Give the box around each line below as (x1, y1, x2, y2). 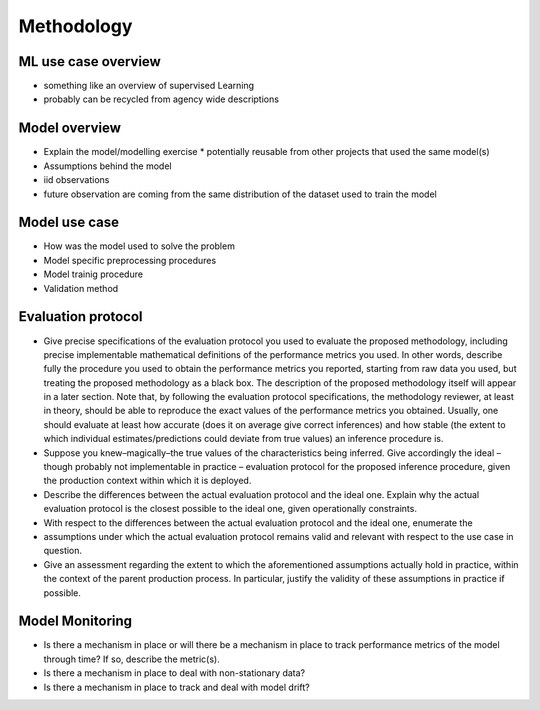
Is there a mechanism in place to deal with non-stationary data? (43, 667, 306, 679)
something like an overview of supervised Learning (43, 80, 255, 92)
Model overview (18, 120, 122, 137)
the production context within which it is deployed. (43, 475, 252, 487)
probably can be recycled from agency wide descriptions (43, 93, 280, 105)
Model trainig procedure (43, 268, 144, 280)
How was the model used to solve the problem (43, 240, 235, 252)
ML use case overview (18, 53, 162, 70)
